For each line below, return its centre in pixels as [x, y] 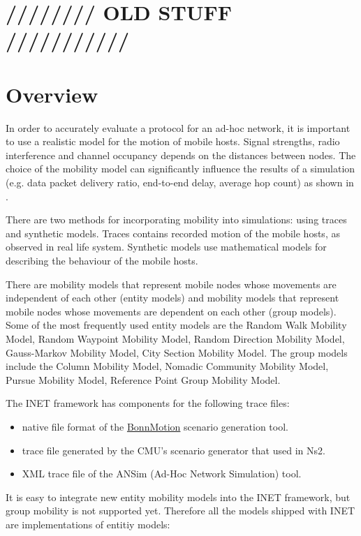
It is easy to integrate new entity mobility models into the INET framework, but [178, 497]
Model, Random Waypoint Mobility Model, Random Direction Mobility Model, [175, 338]
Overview [52, 94]
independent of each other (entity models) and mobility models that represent [172, 298]
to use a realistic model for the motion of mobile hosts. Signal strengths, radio [173, 141]
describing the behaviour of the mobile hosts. [102, 261]
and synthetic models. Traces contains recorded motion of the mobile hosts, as [173, 233]
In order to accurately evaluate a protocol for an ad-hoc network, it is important [178, 127]
